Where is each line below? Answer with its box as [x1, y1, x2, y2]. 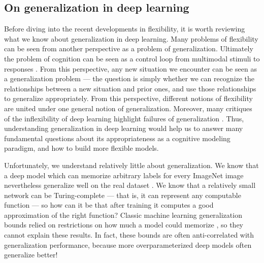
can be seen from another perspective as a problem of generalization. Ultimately [4, 43, 253, 54]
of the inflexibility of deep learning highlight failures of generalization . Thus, [4, 113, 244, 123]
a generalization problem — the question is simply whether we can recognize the [4, 73, 255, 84]
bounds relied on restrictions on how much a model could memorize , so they [4, 219, 243, 230]
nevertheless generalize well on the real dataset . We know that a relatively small [4, 180, 256, 190]
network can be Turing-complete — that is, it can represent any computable [4, 189, 241, 200]
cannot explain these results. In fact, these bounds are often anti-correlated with [4, 229, 254, 240]
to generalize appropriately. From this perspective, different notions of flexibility [4, 93, 253, 104]
